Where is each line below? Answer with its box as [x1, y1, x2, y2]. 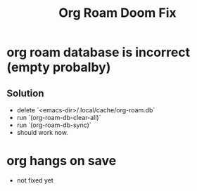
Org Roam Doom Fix [58, 5, 177, 21]
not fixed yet [16, 176, 53, 184]
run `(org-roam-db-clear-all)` [16, 114, 101, 121]
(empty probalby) [6, 60, 111, 75]
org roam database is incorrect [6, 44, 191, 60]
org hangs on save [6, 153, 117, 169]
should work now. [16, 129, 68, 136]
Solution [6, 87, 44, 99]
